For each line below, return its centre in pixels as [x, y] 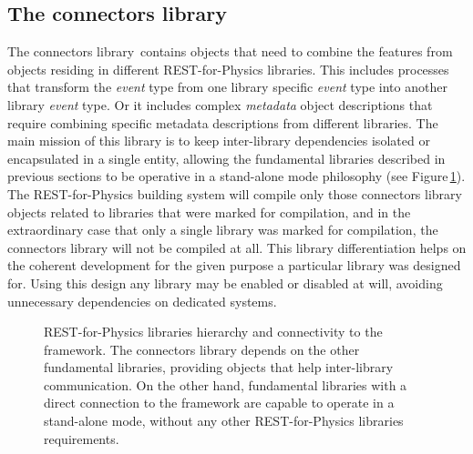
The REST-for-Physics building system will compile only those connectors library [235, 193]
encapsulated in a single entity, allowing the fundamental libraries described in [226, 158]
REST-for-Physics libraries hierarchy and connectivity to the [213, 332]
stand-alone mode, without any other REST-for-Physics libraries [224, 421]
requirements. [82, 438]
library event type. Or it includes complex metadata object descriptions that [220, 104]
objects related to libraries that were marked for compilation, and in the [209, 212]
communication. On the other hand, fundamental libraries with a [226, 384]
